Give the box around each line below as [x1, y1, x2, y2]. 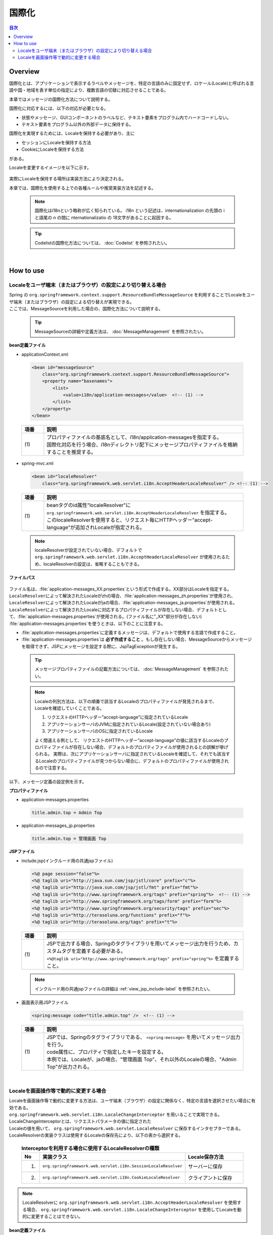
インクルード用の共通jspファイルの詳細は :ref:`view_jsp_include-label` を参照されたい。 [34, 986, 213, 991]
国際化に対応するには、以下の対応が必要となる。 [9, 105, 108, 111]
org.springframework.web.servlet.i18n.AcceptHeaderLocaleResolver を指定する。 [46, 509, 230, 516]
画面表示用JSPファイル [21, 999, 68, 1005]
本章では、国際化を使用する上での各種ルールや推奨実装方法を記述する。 [9, 185, 156, 191]
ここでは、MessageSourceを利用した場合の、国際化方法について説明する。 [9, 305, 163, 311]
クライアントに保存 [188, 1174, 233, 1181]
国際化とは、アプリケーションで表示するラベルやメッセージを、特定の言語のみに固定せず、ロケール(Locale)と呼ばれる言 [9, 81, 254, 86]
